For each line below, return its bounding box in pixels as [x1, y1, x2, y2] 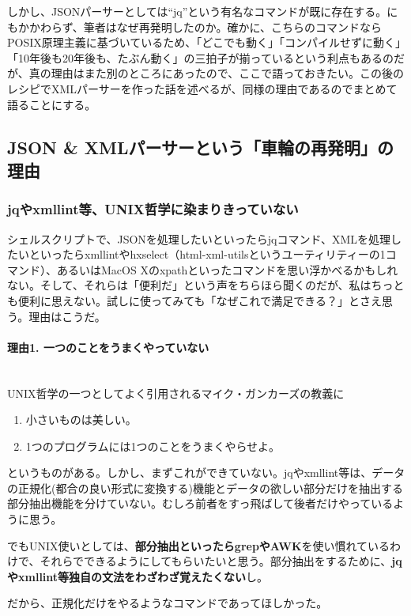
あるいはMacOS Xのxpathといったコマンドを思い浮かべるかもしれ [56, 261, 398, 278]
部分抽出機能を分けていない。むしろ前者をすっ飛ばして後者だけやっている [7, 495, 394, 512]
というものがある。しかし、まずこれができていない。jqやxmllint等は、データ [7, 464, 405, 481]
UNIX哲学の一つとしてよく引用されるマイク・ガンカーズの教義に [7, 384, 345, 401]
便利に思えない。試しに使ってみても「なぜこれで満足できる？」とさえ [17, 292, 382, 308]
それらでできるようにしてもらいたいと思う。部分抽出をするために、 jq [40, 553, 402, 569]
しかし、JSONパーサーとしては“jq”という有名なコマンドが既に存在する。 [7, 3, 387, 19]
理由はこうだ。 [28, 308, 106, 324]
